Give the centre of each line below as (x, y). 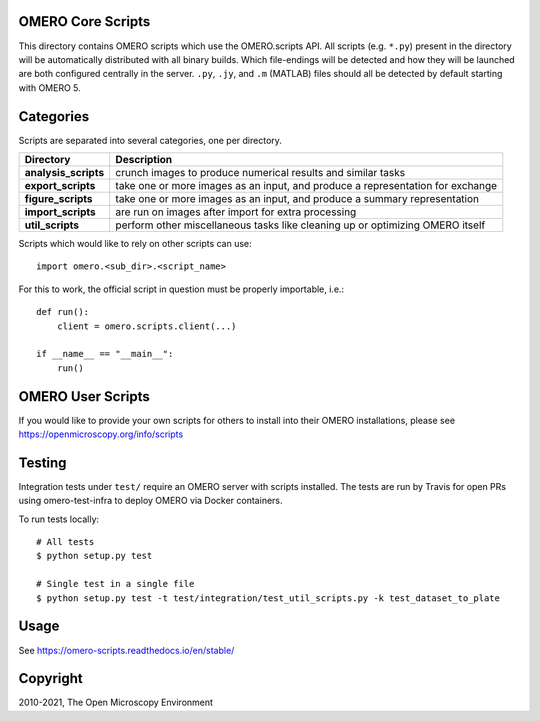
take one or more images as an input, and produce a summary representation (297, 198)
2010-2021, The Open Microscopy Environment (116, 702)
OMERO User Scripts (84, 396)
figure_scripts (58, 198)
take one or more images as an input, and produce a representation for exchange (306, 185)
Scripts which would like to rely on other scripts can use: (135, 243)
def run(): (63, 312)
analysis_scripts (64, 172)
